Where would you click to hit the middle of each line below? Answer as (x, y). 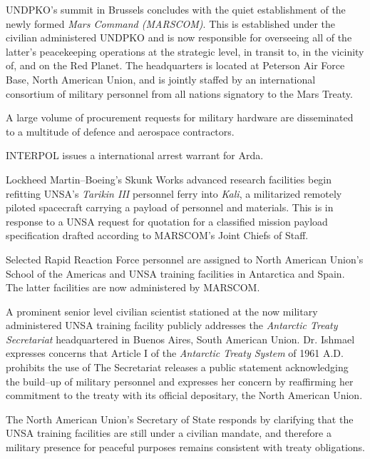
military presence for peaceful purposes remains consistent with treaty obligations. (185, 447)
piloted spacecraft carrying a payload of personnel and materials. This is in (170, 207)
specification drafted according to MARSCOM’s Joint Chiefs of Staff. (157, 235)
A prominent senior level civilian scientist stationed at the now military (162, 311)
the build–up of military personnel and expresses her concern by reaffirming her (180, 381)
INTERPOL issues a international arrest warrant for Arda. (135, 155)
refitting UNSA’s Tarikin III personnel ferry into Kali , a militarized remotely (174, 193)
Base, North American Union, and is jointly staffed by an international (161, 79)
